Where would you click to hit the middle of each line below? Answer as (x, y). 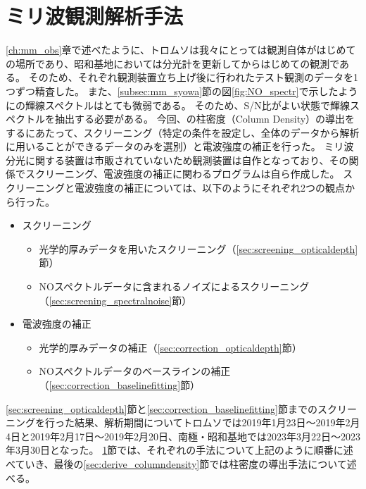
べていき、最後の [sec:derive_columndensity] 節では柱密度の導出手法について (176, 463)
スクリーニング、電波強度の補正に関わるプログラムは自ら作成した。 (182, 174)
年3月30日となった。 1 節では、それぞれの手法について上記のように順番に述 (179, 450)
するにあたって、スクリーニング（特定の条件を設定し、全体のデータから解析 (183, 132)
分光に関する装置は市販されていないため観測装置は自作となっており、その (177, 160)
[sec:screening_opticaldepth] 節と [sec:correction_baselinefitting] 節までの (162, 408)
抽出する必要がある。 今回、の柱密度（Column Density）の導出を (205, 119)
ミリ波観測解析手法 (95, 16)
